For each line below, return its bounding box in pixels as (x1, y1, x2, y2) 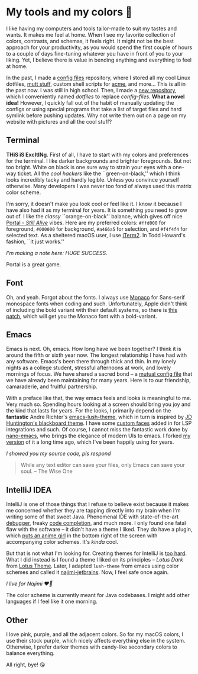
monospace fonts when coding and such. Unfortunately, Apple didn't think (6, 300, 188, 307)
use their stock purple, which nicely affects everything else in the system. (6, 637, 186, 644)
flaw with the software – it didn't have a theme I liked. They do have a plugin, (6, 526, 193, 533)
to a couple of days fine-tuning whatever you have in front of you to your (6, 50, 183, 57)
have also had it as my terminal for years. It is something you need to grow (6, 207, 187, 214)
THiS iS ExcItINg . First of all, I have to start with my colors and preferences (6, 151, 189, 158)
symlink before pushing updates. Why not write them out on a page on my (6, 112, 187, 119)
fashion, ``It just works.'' (6, 238, 65, 245)
